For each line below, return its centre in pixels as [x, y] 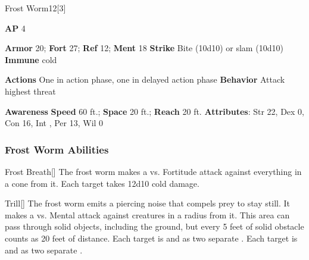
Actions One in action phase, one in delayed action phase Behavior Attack [145, 79]
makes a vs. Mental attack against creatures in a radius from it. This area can [147, 214]
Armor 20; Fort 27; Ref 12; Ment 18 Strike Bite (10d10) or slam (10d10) [144, 48]
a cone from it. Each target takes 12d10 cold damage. [102, 183]
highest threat [30, 91]
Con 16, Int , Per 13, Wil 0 [54, 123]
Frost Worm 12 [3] [35, 8]
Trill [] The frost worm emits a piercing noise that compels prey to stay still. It [147, 203]
